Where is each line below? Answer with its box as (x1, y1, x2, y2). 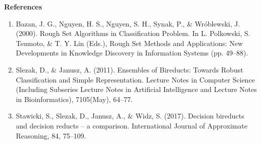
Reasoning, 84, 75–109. (16, 130, 86, 140)
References (4, 1, 42, 11)
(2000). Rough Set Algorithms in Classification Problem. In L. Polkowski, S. (16, 28, 250, 38)
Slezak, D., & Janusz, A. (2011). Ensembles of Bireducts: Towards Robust (16, 64, 243, 74)
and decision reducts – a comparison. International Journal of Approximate (16, 120, 247, 130)
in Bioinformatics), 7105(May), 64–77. (16, 93, 133, 104)
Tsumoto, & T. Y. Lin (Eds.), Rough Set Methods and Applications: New (16, 37, 243, 48)
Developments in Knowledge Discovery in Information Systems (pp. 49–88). (16, 47, 248, 58)
